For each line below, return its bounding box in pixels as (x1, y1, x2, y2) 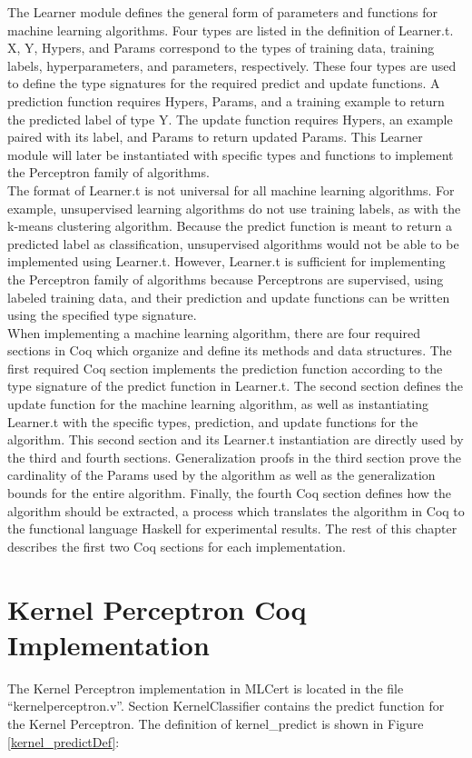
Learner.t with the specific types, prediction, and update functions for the (7, 412, 418, 431)
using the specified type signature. (7, 305, 197, 324)
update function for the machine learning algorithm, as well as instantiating (7, 394, 428, 414)
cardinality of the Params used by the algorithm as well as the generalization (7, 465, 436, 484)
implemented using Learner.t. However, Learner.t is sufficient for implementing (7, 252, 446, 271)
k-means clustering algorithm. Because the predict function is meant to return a (7, 216, 452, 235)
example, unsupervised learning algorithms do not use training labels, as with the (7, 198, 461, 217)
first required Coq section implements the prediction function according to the (7, 358, 443, 377)
